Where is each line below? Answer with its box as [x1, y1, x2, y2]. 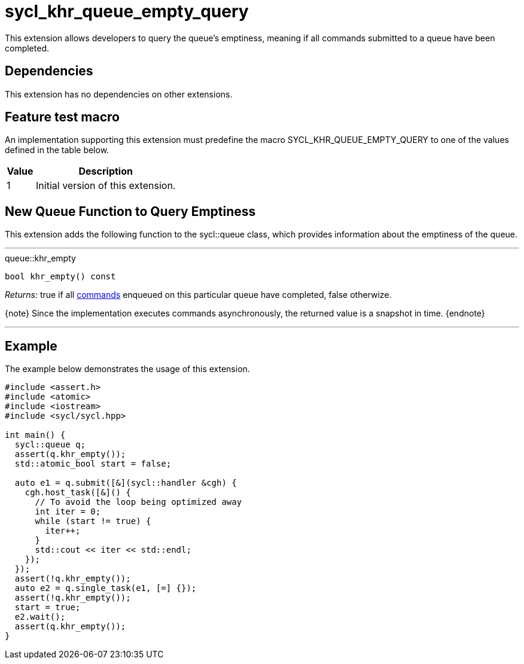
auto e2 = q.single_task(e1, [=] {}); [14, 583, 197, 593]
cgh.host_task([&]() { [25, 488, 131, 498]
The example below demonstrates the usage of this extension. [5, 364, 250, 374]
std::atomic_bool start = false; [14, 459, 172, 469]
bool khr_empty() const [5, 272, 116, 282]
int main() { [5, 430, 66, 440]
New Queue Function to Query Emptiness [5, 203, 256, 219]
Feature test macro [5, 109, 120, 125]
